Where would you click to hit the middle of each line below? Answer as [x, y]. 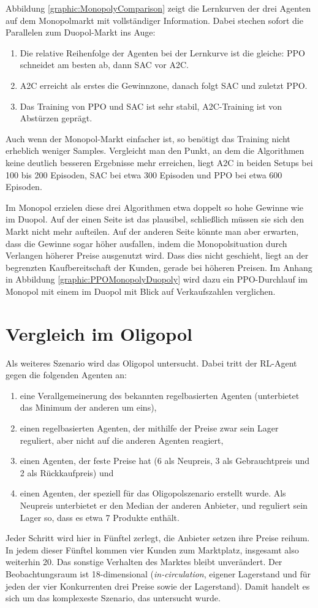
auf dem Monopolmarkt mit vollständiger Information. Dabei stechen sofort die [154, 20]
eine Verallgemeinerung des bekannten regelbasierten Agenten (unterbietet [160, 395]
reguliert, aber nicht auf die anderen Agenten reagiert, [122, 440]
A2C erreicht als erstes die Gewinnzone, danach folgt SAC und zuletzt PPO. [164, 85]
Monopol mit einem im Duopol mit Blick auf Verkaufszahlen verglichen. [141, 291]
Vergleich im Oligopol [99, 333]
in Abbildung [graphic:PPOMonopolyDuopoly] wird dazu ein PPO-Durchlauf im [157, 279]
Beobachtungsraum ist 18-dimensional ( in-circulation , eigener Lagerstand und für [158, 573]
